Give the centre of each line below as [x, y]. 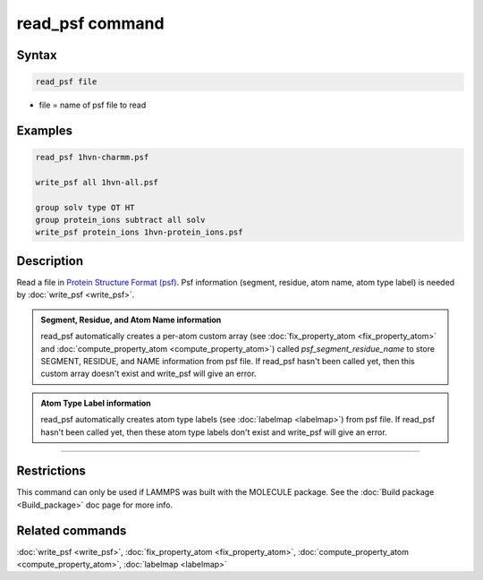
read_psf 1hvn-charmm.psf [92, 158]
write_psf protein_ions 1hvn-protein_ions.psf [139, 232]
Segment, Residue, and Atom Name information [131, 320]
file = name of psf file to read [93, 105]
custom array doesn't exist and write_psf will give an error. [148, 374]
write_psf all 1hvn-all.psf [97, 182]
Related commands [72, 530]
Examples [45, 130]
